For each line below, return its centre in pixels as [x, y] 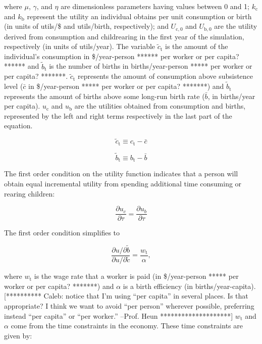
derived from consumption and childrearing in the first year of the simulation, [124, 36]
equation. [18, 126]
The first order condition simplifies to [62, 233]
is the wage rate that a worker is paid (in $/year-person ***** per [136, 276]
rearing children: [30, 193]
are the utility [236, 26]
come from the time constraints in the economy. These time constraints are [127, 326]
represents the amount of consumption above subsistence [166, 76]
